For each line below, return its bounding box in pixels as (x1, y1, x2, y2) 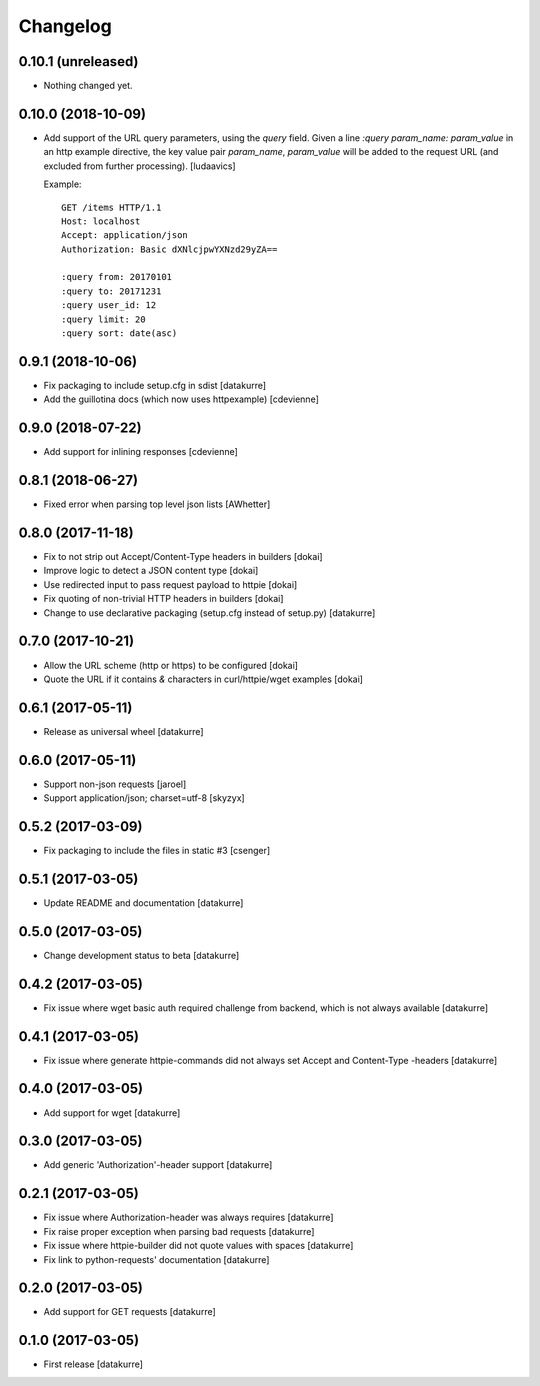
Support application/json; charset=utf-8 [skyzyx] (43, 792, 245, 804)
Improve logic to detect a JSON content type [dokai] (43, 565, 259, 577)
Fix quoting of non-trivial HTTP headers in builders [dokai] (43, 593, 284, 605)
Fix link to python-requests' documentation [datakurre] (43, 1253, 270, 1265)
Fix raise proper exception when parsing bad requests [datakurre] (43, 1225, 315, 1237)
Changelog (18, 15, 112, 37)
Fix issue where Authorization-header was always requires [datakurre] (43, 1211, 334, 1224)
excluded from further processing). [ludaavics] (43, 160, 236, 172)
